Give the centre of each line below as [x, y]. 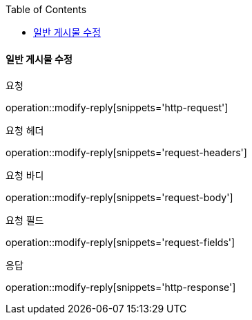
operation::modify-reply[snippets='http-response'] [121, 288]
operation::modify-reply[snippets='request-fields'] [120, 243]
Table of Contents [46, 9]
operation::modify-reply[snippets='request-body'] [119, 198]
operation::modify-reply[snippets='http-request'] [117, 108]
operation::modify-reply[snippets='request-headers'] [126, 153]
